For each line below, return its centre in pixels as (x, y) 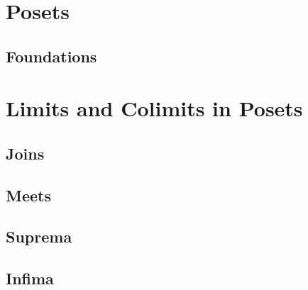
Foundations (51, 56)
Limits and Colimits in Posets (154, 108)
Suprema (39, 236)
